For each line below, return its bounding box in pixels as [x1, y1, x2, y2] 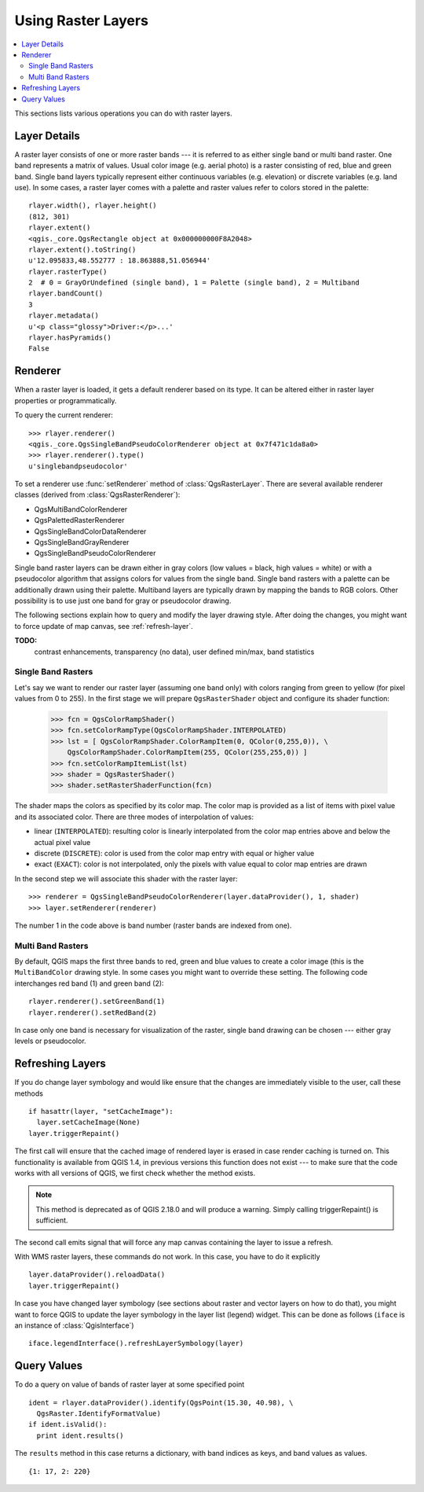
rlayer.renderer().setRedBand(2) [28, 1008, 157, 1017]
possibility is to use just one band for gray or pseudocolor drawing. [14, 596, 232, 605]
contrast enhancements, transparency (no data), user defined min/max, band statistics [34, 647, 315, 656]
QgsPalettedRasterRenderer [34, 516, 125, 525]
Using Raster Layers [14, 12, 149, 29]
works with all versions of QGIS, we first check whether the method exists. [14, 1168, 256, 1178]
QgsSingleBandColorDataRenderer [34, 527, 147, 536]
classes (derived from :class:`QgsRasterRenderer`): [14, 490, 181, 499]
